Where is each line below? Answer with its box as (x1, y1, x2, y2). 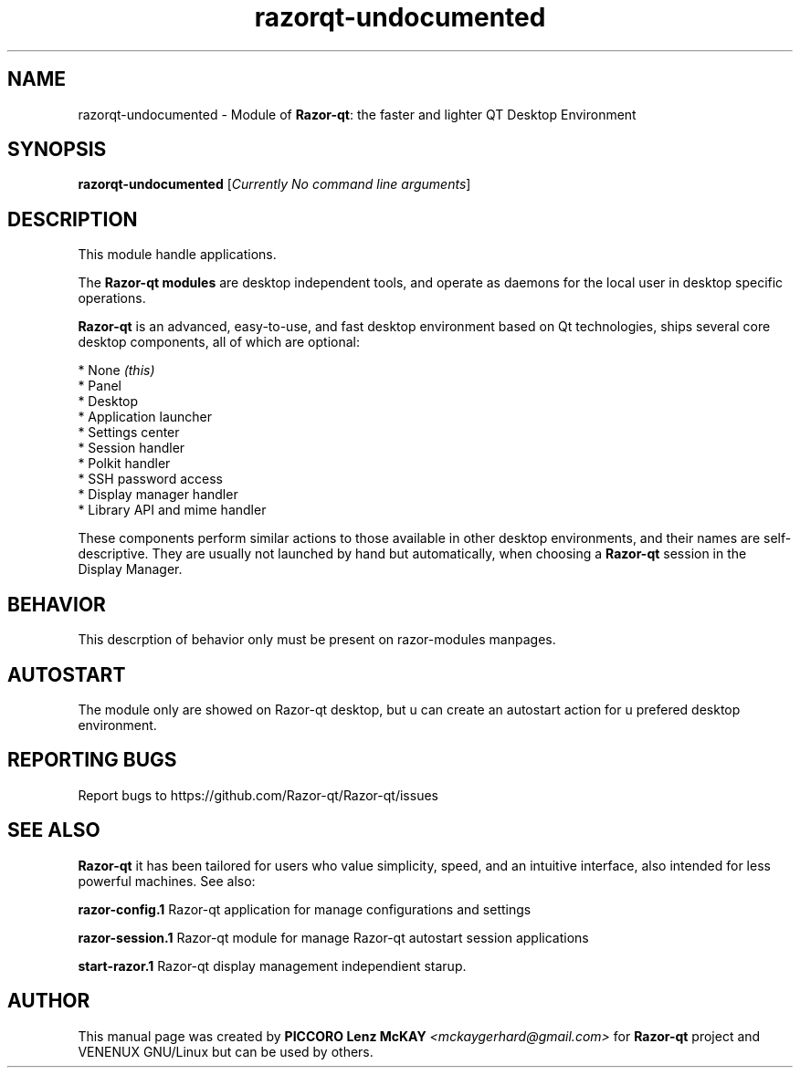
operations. (78, 290, 146, 307)
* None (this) (78, 362, 155, 379)
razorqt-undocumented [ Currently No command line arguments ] (78, 176, 471, 193)
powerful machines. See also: (78, 872, 256, 889)
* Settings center (78, 424, 180, 441)
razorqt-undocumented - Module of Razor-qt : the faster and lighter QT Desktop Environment (78, 106, 637, 122)
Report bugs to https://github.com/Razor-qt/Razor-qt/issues (78, 787, 438, 803)
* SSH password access (78, 471, 223, 487)
